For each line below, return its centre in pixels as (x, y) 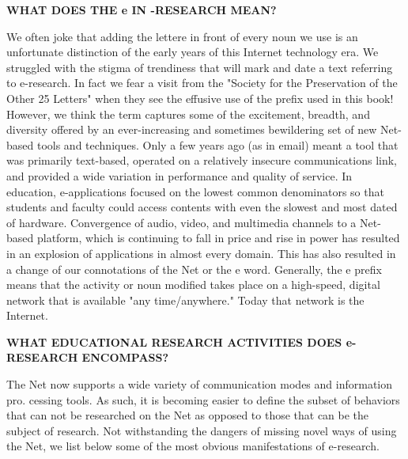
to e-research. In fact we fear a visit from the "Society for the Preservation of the (202, 83)
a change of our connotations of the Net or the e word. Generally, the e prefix (194, 269)
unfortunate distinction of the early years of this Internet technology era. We (193, 52)
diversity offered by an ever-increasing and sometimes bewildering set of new (192, 129)
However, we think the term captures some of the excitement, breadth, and (188, 114)
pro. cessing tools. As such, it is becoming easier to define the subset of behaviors (203, 399)
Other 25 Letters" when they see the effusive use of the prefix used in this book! (200, 98)
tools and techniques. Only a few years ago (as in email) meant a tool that (217, 144)
